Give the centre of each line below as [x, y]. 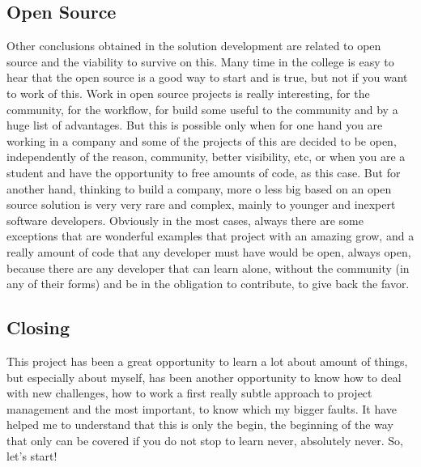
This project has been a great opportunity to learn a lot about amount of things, [207, 361]
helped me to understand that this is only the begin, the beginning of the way [200, 425]
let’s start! [32, 456]
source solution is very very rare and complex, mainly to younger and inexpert [201, 204]
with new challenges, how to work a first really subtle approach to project [189, 393]
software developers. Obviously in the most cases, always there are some [185, 220]
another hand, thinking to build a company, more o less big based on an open [199, 188]
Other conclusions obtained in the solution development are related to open [194, 46]
